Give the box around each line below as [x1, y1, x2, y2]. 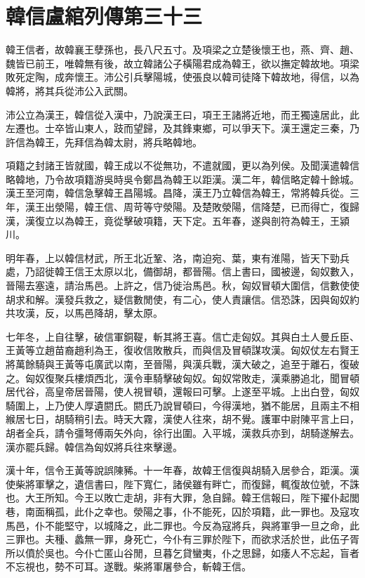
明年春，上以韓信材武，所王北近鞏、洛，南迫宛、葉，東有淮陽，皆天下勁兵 [6, 250, 350, 265]
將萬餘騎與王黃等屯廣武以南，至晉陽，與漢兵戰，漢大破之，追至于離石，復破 [6, 357, 359, 371]
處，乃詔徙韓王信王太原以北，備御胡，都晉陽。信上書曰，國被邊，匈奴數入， [6, 264, 359, 279]
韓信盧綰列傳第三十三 [6, 1, 203, 30]
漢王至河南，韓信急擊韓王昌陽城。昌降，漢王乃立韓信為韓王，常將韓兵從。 [6, 185, 350, 200]
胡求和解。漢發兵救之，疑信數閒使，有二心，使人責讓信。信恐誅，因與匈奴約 [6, 291, 359, 306]
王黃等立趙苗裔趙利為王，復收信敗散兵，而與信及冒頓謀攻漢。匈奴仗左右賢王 [6, 343, 359, 357]
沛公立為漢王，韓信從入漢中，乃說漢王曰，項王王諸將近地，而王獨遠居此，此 [6, 107, 359, 121]
